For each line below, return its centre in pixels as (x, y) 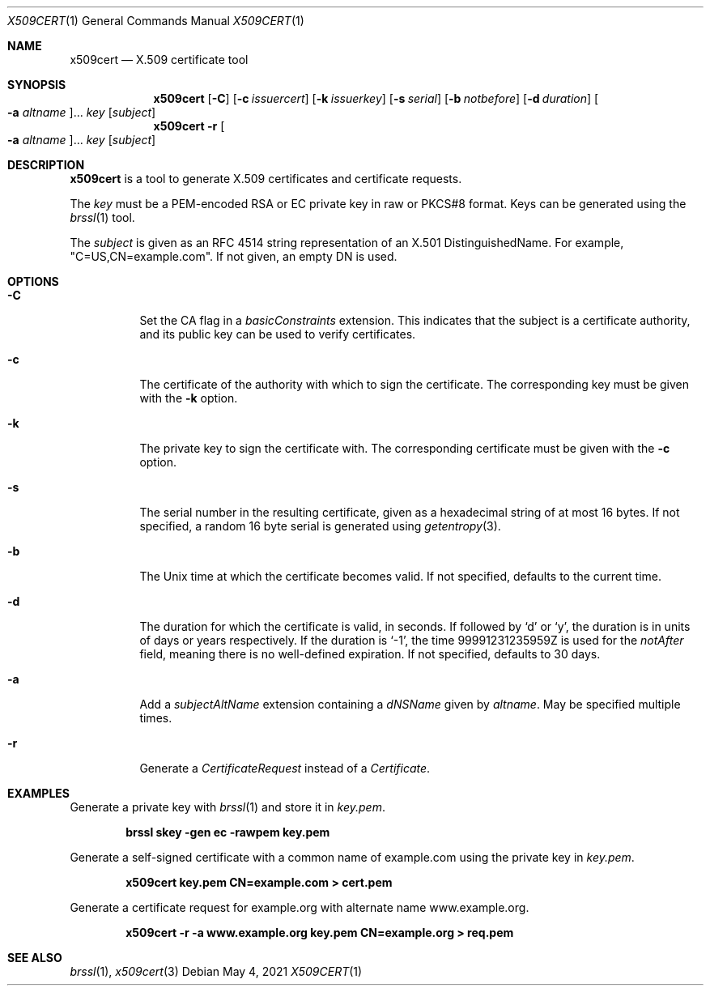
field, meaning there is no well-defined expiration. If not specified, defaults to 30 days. (370, 654)
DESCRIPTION (46, 165)
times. (156, 718)
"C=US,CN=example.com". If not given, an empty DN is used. (234, 256)
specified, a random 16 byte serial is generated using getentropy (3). (320, 526)
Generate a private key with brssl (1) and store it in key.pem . (227, 807)
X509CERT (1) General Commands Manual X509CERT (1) (156, 21)
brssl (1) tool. (102, 217)
